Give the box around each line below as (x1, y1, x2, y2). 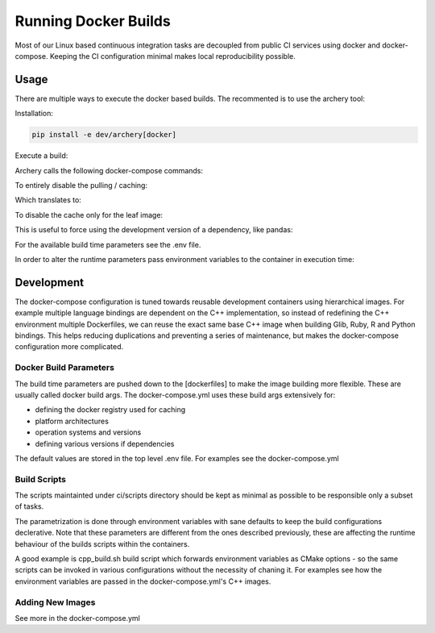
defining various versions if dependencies (35, 439, 175, 448)
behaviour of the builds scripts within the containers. (14, 539, 190, 548)
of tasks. (14, 502, 44, 511)
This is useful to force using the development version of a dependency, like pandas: (14, 225, 293, 235)
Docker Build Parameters (14, 362, 114, 373)
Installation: (14, 109, 54, 119)
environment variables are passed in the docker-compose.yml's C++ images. (14, 577, 271, 586)
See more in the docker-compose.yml (14, 613, 140, 623)
